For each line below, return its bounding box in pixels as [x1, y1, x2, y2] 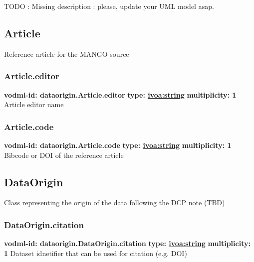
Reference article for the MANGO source [4, 48, 129, 59]
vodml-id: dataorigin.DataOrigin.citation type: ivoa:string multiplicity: [4, 238, 251, 249]
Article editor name [4, 99, 64, 110]
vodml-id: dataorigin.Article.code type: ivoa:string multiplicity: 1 [4, 140, 232, 150]
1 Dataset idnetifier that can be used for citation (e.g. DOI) [4, 248, 187, 258]
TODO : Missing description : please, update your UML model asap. [4, 1, 214, 11]
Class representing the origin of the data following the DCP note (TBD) [4, 197, 225, 208]
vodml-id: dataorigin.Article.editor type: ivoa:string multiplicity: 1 [4, 89, 237, 100]
